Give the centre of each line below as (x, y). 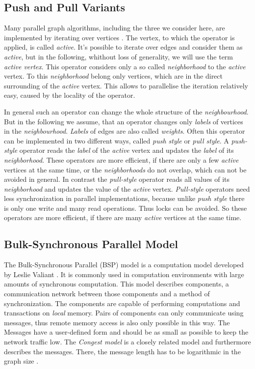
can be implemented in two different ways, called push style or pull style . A (116, 140)
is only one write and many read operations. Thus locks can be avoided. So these (126, 208)
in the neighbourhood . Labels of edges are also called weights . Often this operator (125, 131)
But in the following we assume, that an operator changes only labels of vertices (124, 121)
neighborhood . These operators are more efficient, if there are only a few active (121, 159)
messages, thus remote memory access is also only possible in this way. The (117, 322)
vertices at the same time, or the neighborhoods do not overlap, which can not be (125, 169)
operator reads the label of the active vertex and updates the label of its (127, 150)
